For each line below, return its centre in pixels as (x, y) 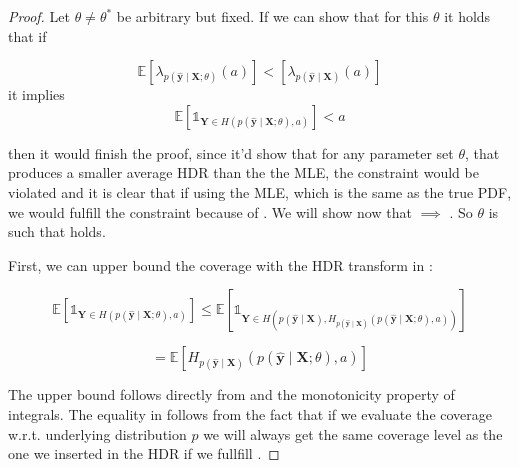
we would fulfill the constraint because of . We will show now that (210, 211)
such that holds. (57, 231)
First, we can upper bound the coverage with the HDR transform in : (220, 264)
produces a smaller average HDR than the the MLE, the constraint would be (243, 172)
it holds (467, 16)
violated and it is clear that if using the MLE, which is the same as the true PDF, (260, 191)
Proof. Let (39, 16)
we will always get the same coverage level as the (353, 433)
